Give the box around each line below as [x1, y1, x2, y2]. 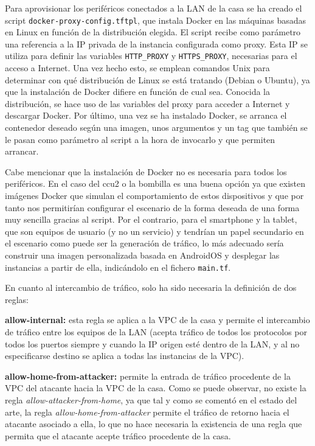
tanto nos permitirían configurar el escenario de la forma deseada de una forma [5, 201, 300, 214]
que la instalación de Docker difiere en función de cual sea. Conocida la [5, 85, 270, 98]
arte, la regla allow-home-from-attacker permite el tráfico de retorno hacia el [5, 405, 289, 418]
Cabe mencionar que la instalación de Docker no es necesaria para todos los [5, 165, 287, 178]
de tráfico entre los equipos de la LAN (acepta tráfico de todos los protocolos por [5, 326, 307, 338]
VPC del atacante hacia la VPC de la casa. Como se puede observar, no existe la [5, 382, 306, 394]
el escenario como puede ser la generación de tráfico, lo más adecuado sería [5, 237, 284, 249]
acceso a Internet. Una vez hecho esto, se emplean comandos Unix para [5, 61, 270, 74]
